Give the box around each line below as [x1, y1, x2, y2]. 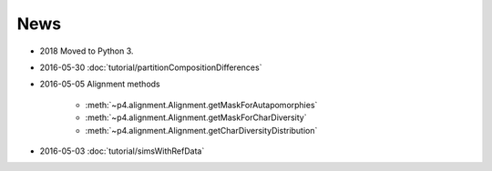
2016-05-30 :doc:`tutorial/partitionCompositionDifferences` [39, 62, 262, 73]
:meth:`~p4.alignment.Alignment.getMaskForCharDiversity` [85, 112, 307, 123]
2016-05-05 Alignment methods [39, 78, 160, 90]
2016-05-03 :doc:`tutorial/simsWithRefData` [39, 146, 205, 156]
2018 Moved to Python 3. [39, 45, 134, 56]
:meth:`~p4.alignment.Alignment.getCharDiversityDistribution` [85, 125, 318, 136]
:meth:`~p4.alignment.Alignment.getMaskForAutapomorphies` [85, 99, 318, 110]
